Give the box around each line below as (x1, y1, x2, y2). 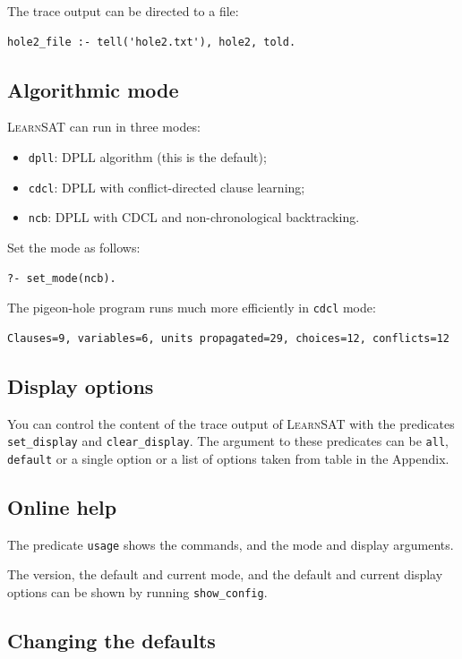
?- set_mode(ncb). (7, 271, 116, 285)
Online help (7, 492, 117, 520)
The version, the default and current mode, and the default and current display (7, 565, 443, 584)
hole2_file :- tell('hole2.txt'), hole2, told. (7, 35, 296, 48)
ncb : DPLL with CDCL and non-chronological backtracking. (28, 208, 360, 227)
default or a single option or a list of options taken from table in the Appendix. (7, 449, 449, 467)
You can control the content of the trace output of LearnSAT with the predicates (7, 414, 455, 432)
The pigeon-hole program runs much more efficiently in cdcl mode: (7, 298, 376, 317)
